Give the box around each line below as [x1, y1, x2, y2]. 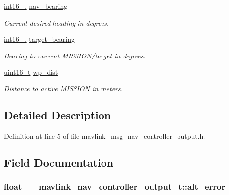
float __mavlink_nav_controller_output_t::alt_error [4, 180, 226, 193]
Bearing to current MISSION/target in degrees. [4, 50, 146, 60]
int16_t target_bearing [4, 34, 75, 44]
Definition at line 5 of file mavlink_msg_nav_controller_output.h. [4, 130, 205, 140]
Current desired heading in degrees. [4, 17, 109, 28]
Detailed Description [4, 107, 111, 122]
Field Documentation [4, 154, 114, 169]
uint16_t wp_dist [4, 67, 58, 77]
